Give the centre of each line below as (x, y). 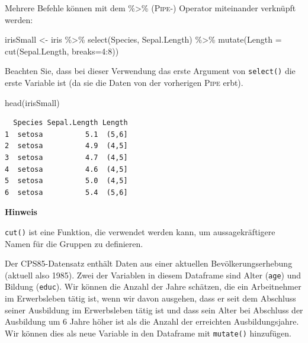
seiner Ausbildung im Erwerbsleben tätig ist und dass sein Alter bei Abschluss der (154, 310)
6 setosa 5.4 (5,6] (66, 192)
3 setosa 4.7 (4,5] (66, 158)
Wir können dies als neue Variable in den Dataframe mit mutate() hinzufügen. (148, 333)
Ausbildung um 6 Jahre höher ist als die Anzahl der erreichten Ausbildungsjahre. (152, 321)
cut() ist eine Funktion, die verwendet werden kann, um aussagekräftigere (140, 231)
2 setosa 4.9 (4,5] (66, 146)
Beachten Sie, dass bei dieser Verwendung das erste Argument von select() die (150, 71)
